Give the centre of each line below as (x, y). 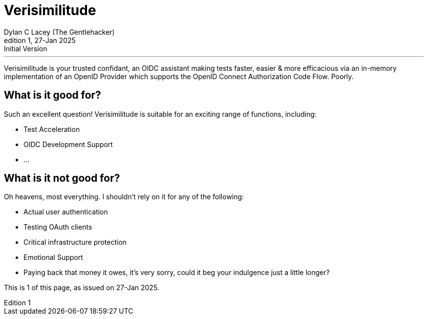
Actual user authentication (66, 212)
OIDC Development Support (68, 144)
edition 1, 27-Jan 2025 (40, 40)
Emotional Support (53, 257)
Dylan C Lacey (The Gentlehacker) (59, 32)
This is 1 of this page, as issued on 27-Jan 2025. (82, 288)
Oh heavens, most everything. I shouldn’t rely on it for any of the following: (124, 197)
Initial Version (26, 48)
